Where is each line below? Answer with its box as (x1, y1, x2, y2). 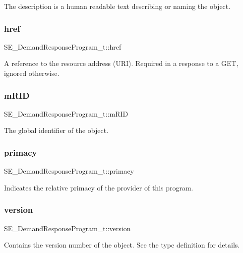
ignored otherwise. (4, 68, 60, 78)
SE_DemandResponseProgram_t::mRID (4, 108, 128, 119)
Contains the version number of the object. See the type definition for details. (4, 240, 240, 250)
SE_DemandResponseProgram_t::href (4, 41, 121, 52)
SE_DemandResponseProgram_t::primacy (4, 166, 134, 176)
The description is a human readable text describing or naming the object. (4, 1, 231, 11)
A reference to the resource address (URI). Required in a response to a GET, (4, 58, 239, 68)
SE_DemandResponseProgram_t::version (4, 223, 131, 233)
